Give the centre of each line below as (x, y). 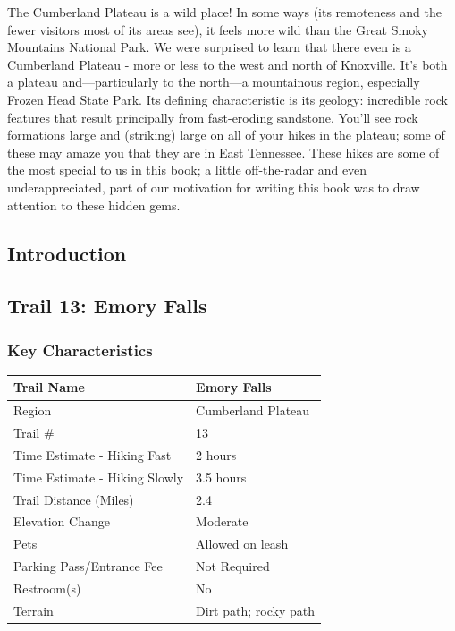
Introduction (67, 253)
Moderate (222, 521)
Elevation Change (62, 521)
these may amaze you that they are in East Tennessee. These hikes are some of (223, 152)
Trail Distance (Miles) (74, 499)
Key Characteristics (80, 350)
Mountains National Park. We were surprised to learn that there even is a (209, 47)
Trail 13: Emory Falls (107, 306)
